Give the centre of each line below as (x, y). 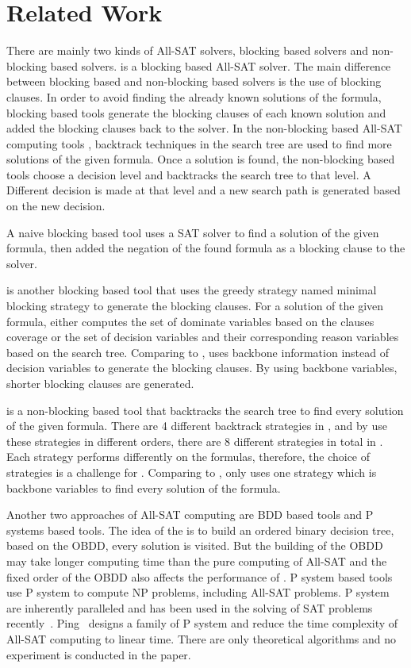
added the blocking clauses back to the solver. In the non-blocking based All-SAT (204, 128)
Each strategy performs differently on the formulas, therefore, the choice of (188, 457)
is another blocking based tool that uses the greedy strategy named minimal (192, 290)
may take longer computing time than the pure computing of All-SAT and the (197, 561)
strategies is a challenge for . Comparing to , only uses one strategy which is (192, 472)
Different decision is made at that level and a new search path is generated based (204, 190)
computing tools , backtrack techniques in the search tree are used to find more (199, 143)
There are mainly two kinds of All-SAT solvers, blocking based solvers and (187, 50)
